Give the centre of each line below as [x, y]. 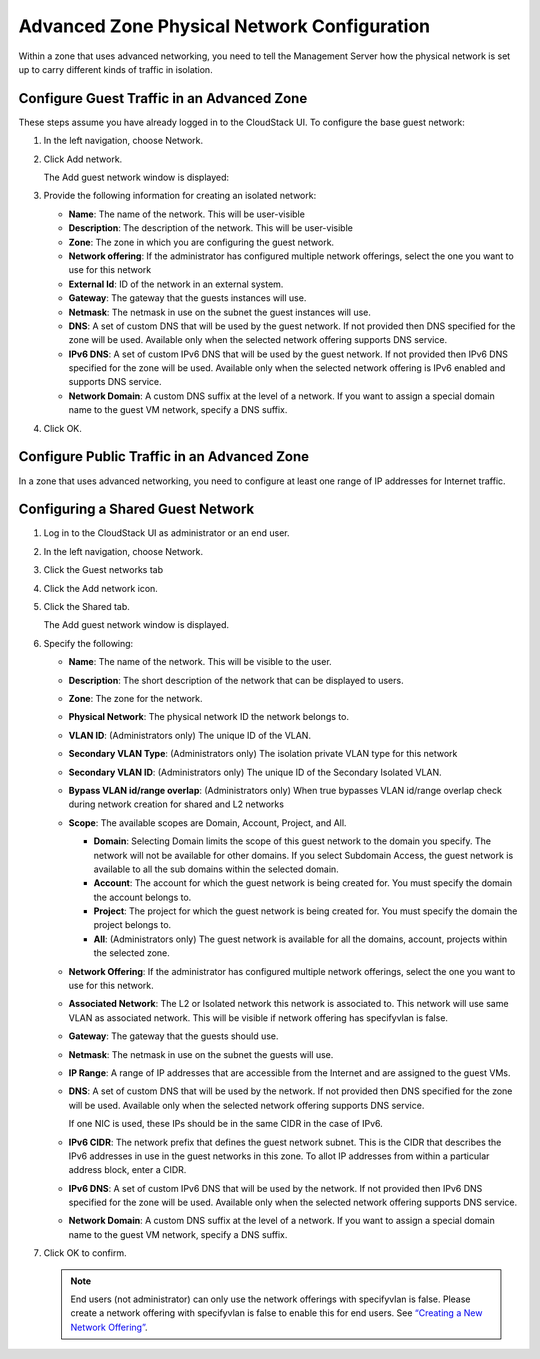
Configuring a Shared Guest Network [136, 509]
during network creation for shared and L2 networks [176, 804]
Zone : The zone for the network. [135, 698]
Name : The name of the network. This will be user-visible [186, 214]
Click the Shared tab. [86, 607]
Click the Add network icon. [101, 588]
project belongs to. [132, 925]
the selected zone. [131, 953]
